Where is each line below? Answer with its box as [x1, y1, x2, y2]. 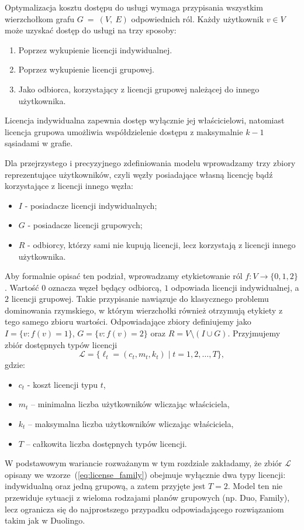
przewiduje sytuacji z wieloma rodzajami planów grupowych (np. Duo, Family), [5, 491, 290, 503]
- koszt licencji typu [27, 378, 98, 390]
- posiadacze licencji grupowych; [27, 219, 143, 231]
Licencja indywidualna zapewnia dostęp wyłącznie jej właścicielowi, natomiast [5, 114, 285, 126]
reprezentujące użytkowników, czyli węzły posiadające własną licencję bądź [5, 168, 273, 180]
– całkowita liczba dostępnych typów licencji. [26, 437, 187, 449]
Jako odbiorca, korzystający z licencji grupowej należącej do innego [18, 82, 260, 95]
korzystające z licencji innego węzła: [5, 180, 133, 192]
